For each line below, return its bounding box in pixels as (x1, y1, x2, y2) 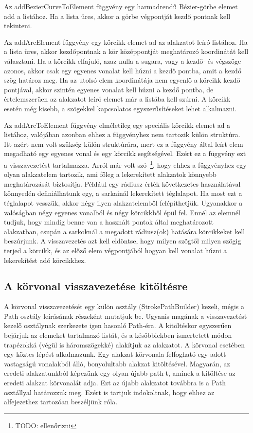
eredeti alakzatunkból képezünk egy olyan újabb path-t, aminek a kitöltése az (4, 368, 235, 378)
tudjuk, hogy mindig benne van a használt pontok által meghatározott (4, 217, 214, 227)
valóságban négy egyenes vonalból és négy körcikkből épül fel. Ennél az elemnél (4, 207, 240, 217)
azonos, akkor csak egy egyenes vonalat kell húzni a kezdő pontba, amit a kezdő (4, 65, 241, 75)
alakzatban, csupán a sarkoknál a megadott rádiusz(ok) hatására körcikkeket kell (4, 226, 245, 236)
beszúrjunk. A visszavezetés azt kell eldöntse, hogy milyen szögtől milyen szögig (4, 236, 241, 246)
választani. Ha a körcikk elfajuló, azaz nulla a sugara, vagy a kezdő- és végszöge (4, 55, 241, 66)
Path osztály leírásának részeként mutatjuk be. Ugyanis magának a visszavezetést (4, 311, 247, 321)
